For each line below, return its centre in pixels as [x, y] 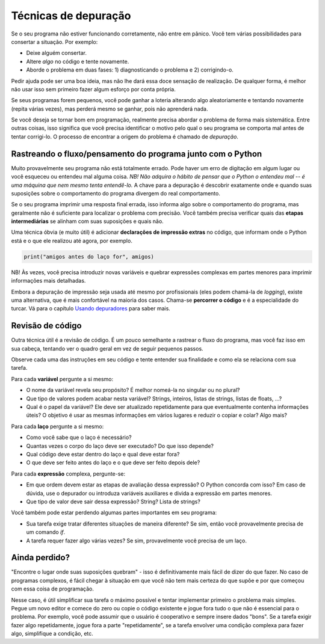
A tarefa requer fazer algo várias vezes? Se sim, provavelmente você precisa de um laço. [136, 541]
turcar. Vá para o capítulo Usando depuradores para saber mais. [91, 308]
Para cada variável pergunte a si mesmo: [62, 379]
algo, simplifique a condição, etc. [52, 634]
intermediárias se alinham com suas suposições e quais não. [87, 221]
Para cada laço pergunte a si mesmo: [57, 426]
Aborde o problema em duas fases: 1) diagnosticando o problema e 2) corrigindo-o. [130, 70]
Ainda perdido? [41, 558]
